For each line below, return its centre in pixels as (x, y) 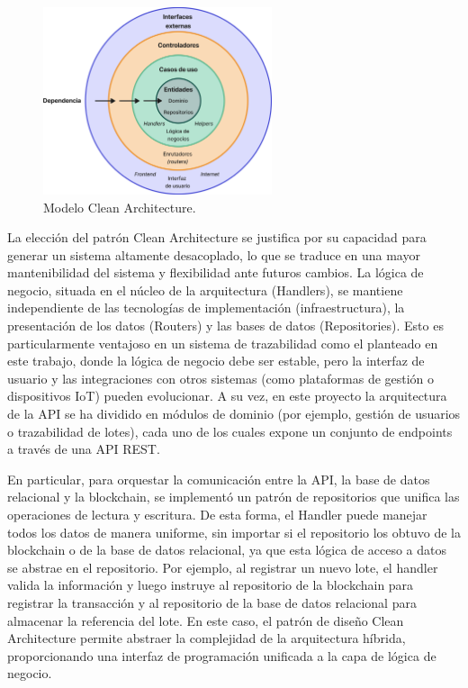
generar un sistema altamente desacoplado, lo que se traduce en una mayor (214, 254)
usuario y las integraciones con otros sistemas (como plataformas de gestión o (221, 378)
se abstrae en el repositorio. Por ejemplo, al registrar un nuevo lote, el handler (223, 567)
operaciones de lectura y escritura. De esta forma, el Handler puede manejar (217, 515)
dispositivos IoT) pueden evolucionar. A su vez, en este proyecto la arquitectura (227, 396)
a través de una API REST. (84, 449)
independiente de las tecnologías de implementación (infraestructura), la (206, 308)
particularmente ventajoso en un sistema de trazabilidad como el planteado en (223, 343)
